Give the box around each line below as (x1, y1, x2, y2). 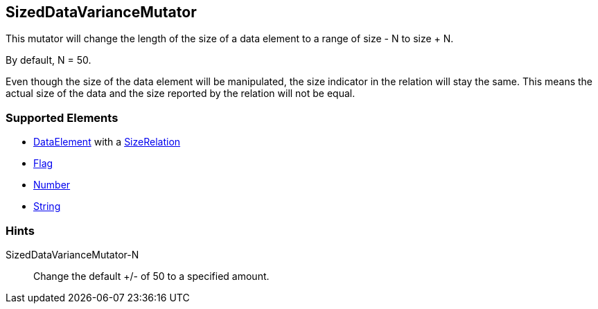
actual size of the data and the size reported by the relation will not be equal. (6, 87, 355, 100)
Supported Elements (6, 110, 118, 125)
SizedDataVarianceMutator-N (6, 248, 139, 261)
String (33, 200, 61, 213)
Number (33, 179, 71, 191)
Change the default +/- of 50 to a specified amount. (33, 270, 270, 282)
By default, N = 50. (6, 54, 91, 67)
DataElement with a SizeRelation (33, 136, 181, 148)
